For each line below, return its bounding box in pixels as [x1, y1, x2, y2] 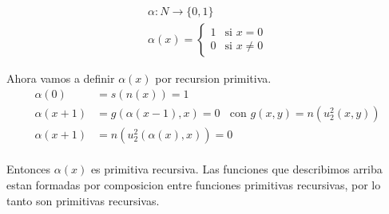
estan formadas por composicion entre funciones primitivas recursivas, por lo [6, 176, 381, 193]
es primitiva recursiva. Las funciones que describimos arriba [90, 161, 383, 177]
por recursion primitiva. [155, 70, 272, 87]
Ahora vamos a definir [6, 70, 115, 87]
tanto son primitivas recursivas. [6, 192, 160, 208]
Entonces [6, 161, 51, 177]
